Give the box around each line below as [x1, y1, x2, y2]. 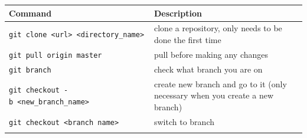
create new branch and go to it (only [153, 77, 287, 90]
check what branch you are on [153, 63, 263, 75]
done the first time [153, 33, 221, 45]
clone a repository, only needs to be [153, 22, 282, 34]
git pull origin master [9, 51, 102, 60]
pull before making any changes [153, 48, 269, 60]
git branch [9, 65, 51, 74]
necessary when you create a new [153, 89, 274, 101]
